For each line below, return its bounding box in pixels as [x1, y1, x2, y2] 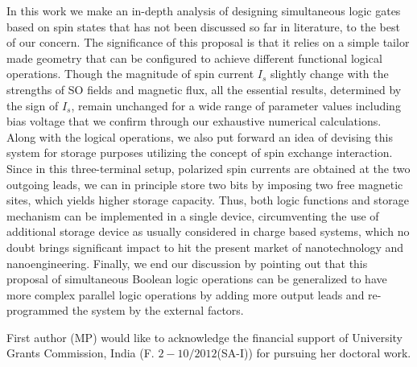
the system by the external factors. [72, 302, 244, 319]
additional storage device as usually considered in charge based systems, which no [6, 223, 410, 240]
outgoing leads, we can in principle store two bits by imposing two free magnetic [6, 175, 403, 192]
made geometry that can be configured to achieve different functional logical [6, 49, 382, 66]
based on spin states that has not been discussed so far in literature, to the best [6, 18, 400, 35]
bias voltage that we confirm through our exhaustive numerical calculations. [6, 113, 382, 130]
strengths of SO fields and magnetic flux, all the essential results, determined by [6, 80, 402, 97]
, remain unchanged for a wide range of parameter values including [71, 97, 401, 113]
